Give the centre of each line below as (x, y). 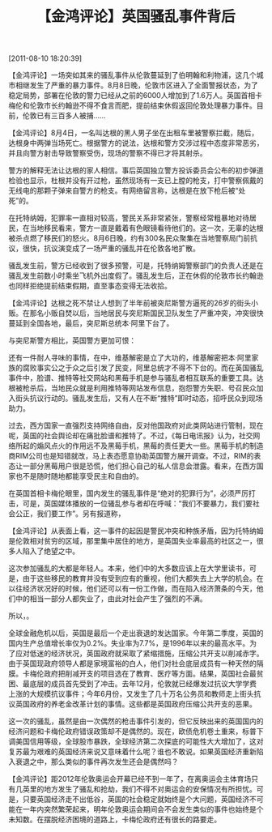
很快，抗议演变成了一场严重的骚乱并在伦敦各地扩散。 (111, 249)
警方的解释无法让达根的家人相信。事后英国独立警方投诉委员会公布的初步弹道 (136, 170)
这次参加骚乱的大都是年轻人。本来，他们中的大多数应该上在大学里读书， (129, 569)
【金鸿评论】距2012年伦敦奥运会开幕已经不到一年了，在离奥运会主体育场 (130, 779)
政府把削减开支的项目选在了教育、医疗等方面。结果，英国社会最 (150, 674)
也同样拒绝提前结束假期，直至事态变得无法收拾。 (90, 286)
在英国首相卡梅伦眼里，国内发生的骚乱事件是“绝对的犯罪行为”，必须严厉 (129, 493)
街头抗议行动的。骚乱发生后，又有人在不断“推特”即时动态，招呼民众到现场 (139, 399)
